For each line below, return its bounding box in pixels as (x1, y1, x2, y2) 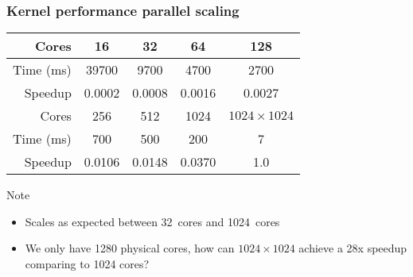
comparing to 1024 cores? (25, 256, 150, 271)
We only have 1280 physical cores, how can (25, 240, 235, 256)
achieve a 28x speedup (298, 240, 407, 256)
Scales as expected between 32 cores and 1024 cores (25, 213, 280, 229)
